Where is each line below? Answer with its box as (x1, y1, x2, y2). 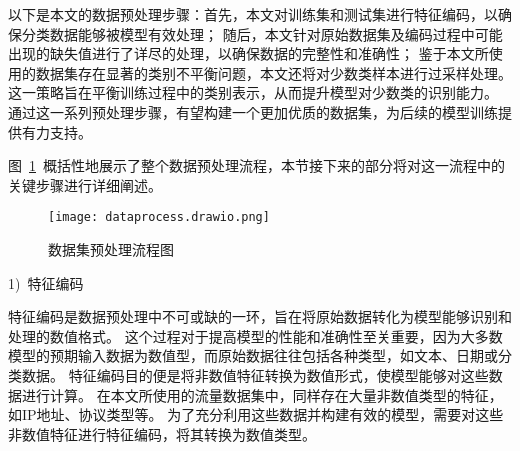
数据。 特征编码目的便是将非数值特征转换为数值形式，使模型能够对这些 (21, 364, 489, 385)
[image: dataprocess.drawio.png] (48, 210, 270, 225)
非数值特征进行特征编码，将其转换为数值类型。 (8, 423, 316, 444)
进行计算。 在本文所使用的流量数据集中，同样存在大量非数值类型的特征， (21, 384, 503, 405)
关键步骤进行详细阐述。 (8, 174, 162, 195)
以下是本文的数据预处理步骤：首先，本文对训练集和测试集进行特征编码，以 (8, 4, 498, 24)
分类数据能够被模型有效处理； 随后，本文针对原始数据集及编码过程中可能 (21, 23, 503, 44)
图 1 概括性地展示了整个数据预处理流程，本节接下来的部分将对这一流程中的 (8, 155, 505, 176)
